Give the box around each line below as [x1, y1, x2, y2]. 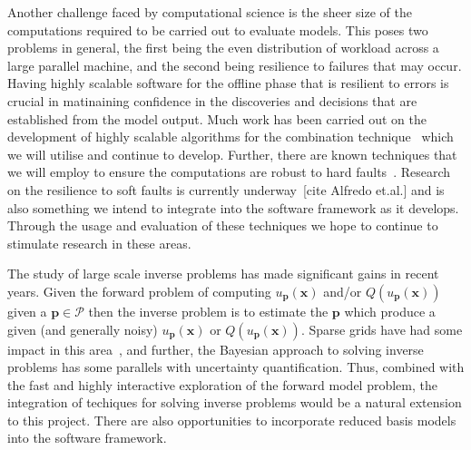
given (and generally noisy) [7, 319, 158, 338]
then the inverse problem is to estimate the [88, 301, 329, 320]
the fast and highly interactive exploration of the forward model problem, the [7, 375, 437, 394]
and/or [323, 281, 362, 300]
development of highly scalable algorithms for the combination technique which [7, 127, 454, 146]
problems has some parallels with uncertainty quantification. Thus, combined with [7, 357, 465, 377]
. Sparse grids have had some [300, 319, 463, 338]
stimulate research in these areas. [7, 233, 191, 252]
